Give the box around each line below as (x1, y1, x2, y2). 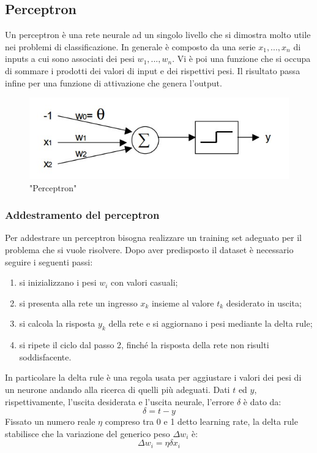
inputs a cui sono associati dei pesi (5, 52, 135, 65)
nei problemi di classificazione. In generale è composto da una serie (5, 40, 256, 53)
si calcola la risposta (19, 317, 95, 330)
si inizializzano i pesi (19, 276, 97, 289)
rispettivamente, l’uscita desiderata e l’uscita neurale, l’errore (5, 395, 234, 408)
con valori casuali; (111, 276, 178, 289)
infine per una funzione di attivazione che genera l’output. (5, 76, 222, 89)
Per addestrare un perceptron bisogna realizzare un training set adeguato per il (5, 231, 302, 244)
